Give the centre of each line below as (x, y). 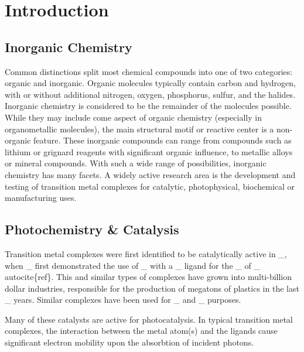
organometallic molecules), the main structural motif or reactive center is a (139, 129)
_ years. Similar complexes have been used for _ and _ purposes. (123, 300)
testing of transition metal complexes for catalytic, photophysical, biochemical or (150, 186)
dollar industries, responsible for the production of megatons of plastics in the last (152, 288)
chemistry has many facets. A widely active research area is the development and (150, 174)
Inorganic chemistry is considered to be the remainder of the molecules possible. (148, 106)
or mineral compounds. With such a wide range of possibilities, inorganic (136, 163)
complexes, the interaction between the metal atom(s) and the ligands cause (141, 331)
